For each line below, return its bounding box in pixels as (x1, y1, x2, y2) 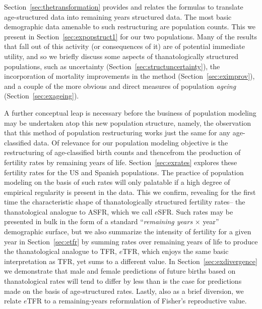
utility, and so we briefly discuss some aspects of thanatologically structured (4, 50, 239, 61)
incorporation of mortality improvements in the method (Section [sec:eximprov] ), (4, 71, 255, 81)
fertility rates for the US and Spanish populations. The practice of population (4, 167, 244, 177)
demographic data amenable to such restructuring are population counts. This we (4, 21, 256, 32)
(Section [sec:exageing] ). (4, 90, 79, 101)
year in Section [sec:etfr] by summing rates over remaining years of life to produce (4, 236, 258, 246)
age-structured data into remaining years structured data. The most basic (4, 11, 232, 22)
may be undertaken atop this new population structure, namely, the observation (4, 117, 251, 128)
